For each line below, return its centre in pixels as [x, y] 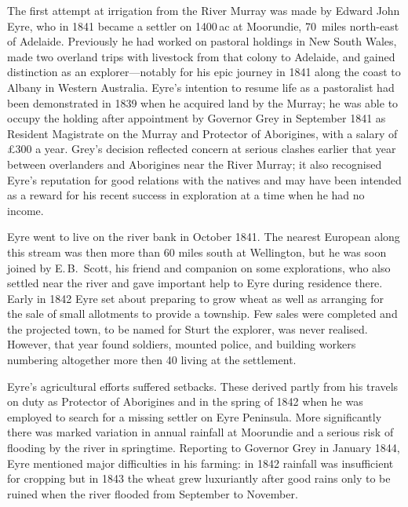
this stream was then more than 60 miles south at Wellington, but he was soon [197, 252]
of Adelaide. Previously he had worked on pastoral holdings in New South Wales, [202, 41]
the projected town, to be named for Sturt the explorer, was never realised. [188, 328]
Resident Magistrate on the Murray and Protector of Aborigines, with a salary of [202, 133]
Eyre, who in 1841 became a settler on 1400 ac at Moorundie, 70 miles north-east [203, 26]
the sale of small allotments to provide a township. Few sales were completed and [202, 314]
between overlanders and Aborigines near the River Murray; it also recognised [195, 164]
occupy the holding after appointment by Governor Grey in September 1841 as [197, 118]
